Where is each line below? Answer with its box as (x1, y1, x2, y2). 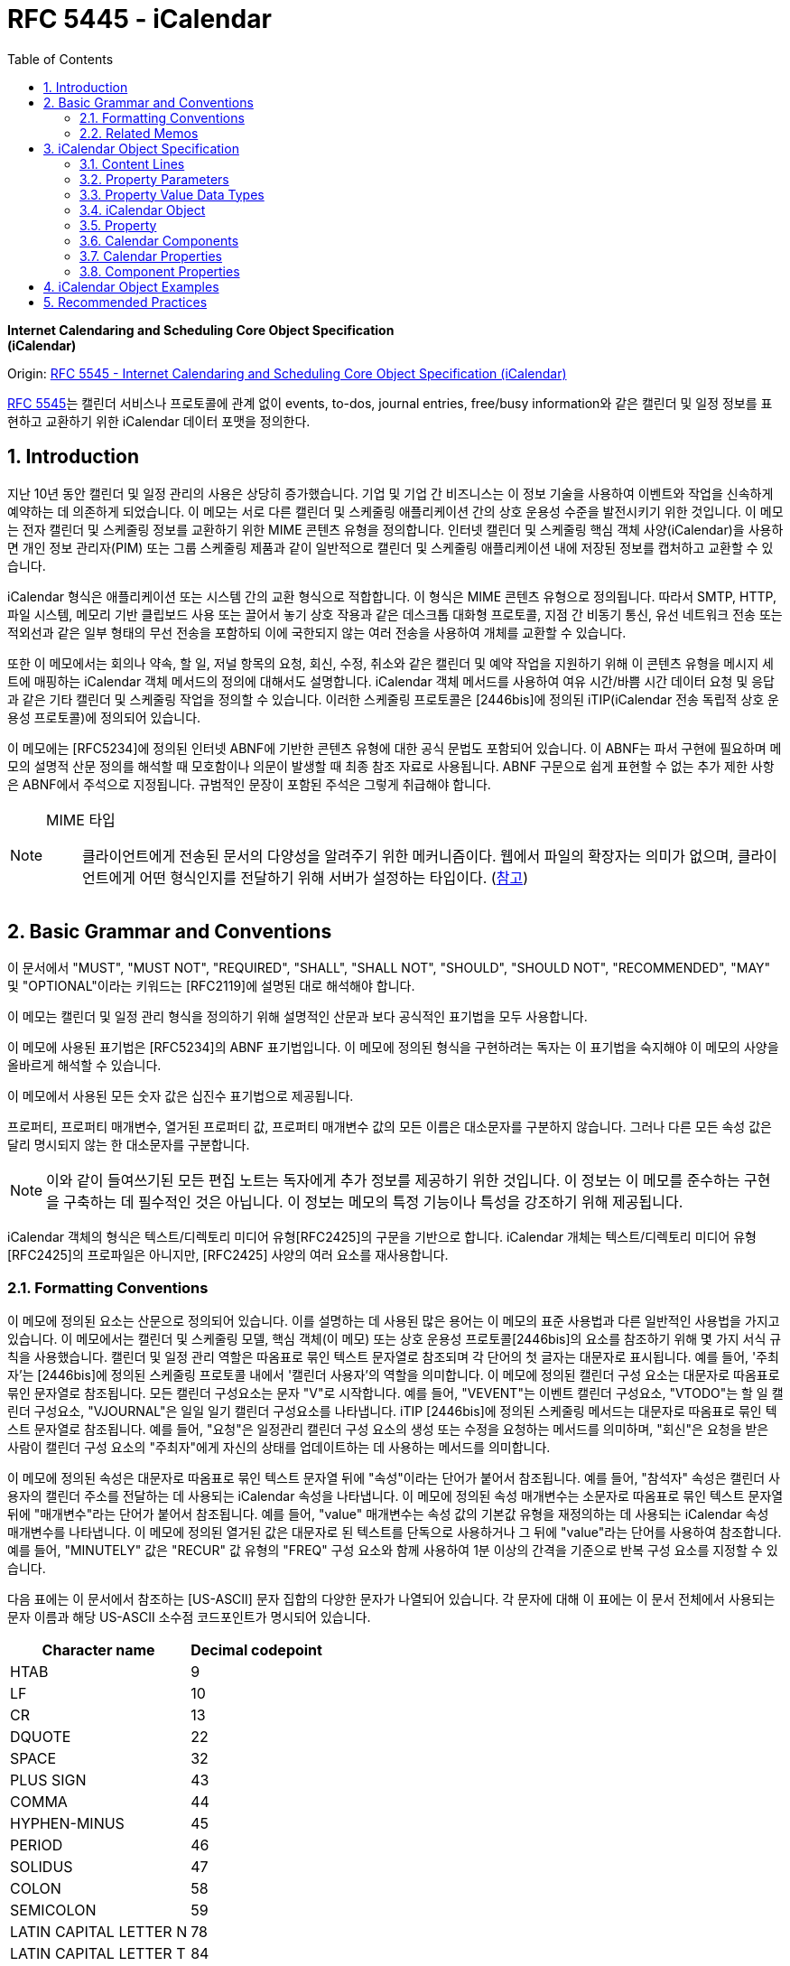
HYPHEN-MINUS (10, 1814, 125, 1833)
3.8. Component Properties (79, 263, 240, 279)
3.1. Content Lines (79, 155, 185, 172)
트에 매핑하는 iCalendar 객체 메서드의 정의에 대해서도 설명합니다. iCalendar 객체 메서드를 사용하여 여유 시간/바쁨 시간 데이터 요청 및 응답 (7, 673, 775, 689)
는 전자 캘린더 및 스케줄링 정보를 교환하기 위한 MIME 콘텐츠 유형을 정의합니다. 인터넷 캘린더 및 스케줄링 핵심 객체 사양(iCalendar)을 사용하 (7, 521, 784, 537)
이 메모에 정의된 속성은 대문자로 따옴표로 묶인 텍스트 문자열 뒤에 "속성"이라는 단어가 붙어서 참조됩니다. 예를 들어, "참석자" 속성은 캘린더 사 (7, 1470, 781, 1486)
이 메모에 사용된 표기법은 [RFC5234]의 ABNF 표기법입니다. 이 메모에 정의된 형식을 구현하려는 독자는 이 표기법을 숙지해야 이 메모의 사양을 (7, 1039, 779, 1056)
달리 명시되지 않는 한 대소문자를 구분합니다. (7, 1137, 250, 1153)
